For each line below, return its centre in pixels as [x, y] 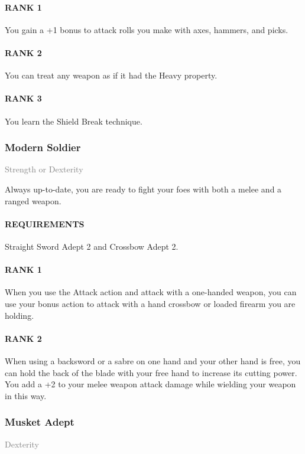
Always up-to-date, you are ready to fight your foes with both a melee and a [143, 189]
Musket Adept [40, 422]
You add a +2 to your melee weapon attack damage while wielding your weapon [150, 384]
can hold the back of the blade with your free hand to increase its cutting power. [151, 372]
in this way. [26, 395]
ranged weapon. [33, 200]
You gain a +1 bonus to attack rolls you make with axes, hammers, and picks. [147, 29]
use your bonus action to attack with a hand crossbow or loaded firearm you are [150, 303]
